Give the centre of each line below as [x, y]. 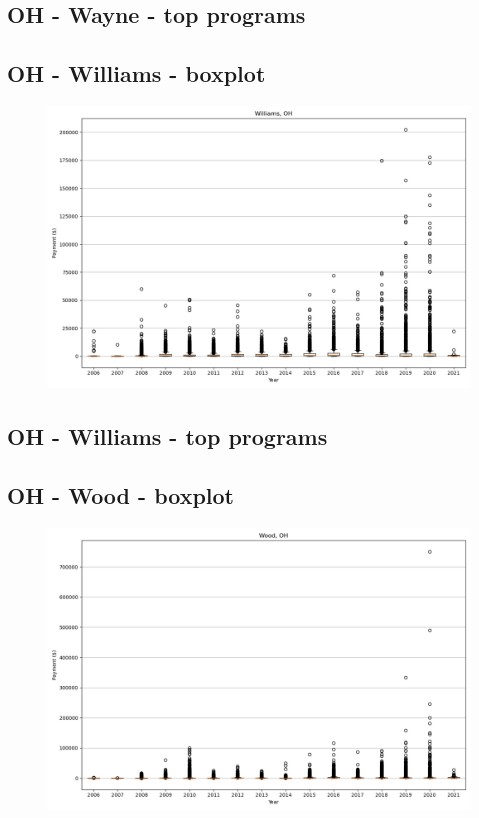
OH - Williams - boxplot [136, 73]
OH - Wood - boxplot [120, 495]
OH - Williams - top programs [167, 436]
